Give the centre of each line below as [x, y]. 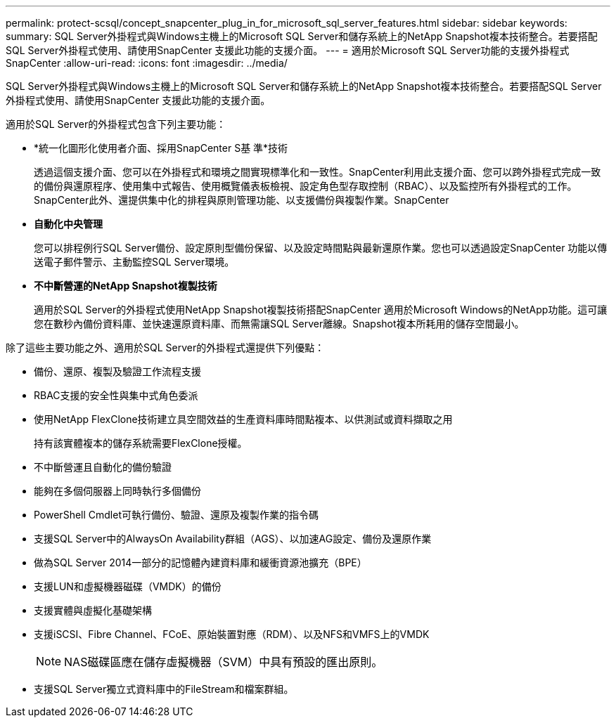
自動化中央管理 [68, 224]
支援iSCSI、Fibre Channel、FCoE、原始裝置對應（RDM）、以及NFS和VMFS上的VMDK [232, 634]
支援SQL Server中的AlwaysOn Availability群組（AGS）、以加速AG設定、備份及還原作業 [233, 539]
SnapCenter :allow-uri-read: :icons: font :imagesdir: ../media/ [147, 63]
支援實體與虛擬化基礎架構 [93, 610]
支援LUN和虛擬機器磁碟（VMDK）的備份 [128, 586]
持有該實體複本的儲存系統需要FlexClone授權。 [141, 443]
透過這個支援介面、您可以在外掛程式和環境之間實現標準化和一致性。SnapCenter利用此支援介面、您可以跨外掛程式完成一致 [317, 172]
